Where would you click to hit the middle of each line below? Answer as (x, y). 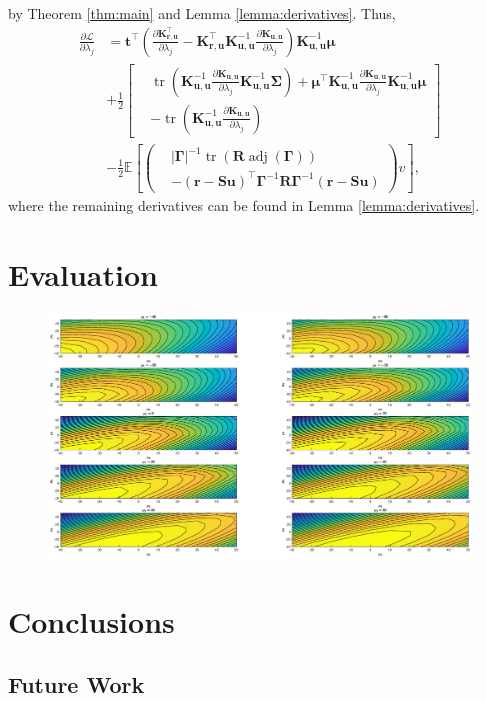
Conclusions (91, 620)
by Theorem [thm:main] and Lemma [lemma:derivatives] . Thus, (202, 13)
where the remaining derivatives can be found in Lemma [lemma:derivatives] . (244, 204)
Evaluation (83, 273)
